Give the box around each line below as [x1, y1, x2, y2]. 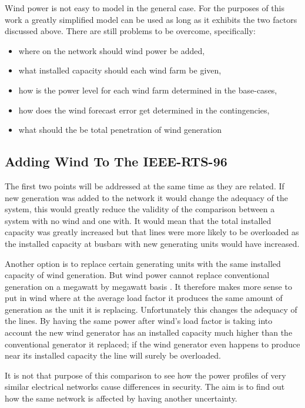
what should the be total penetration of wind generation [18, 123, 222, 136]
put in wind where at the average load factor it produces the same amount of [5, 292, 283, 304]
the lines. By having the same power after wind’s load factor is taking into [5, 315, 273, 327]
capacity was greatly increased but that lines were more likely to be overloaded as [5, 226, 299, 238]
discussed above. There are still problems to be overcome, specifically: [5, 25, 256, 37]
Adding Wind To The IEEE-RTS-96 [5, 152, 227, 170]
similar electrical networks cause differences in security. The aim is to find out [5, 380, 285, 393]
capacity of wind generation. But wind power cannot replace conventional [5, 269, 270, 281]
